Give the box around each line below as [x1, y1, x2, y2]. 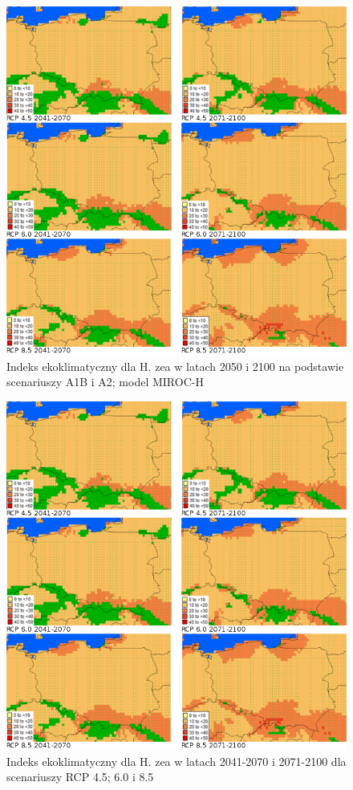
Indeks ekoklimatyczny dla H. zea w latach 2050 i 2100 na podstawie [6, 357, 344, 374]
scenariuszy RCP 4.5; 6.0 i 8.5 [6, 768, 154, 785]
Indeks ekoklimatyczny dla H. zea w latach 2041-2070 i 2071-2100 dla [6, 752, 347, 769]
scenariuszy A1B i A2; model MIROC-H [6, 373, 204, 390]
